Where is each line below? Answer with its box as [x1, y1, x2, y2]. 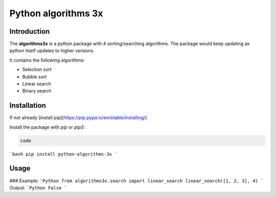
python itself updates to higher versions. [9, 47, 95, 54]
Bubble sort [22, 73, 47, 80]
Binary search [22, 88, 52, 94]
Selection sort [22, 66, 52, 72]
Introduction [9, 27, 50, 36]
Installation [9, 101, 46, 110]
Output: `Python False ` [9, 184, 67, 191]
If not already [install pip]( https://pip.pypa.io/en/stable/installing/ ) [9, 115, 147, 121]
